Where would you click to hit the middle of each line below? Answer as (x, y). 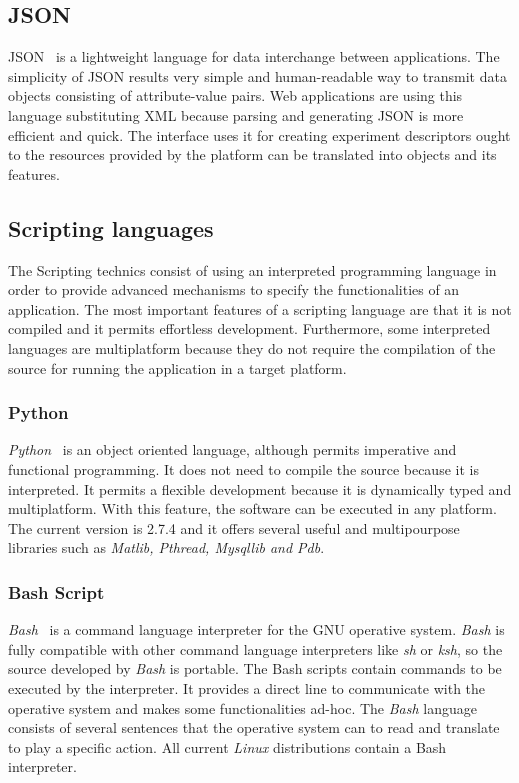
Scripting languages (111, 227)
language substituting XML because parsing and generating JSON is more (236, 114)
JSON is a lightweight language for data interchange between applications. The (254, 56)
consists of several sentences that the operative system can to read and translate (254, 727)
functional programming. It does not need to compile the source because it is (243, 468)
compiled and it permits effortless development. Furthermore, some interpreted (249, 328)
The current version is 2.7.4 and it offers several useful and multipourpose (234, 527)
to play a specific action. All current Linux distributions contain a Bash (227, 746)
